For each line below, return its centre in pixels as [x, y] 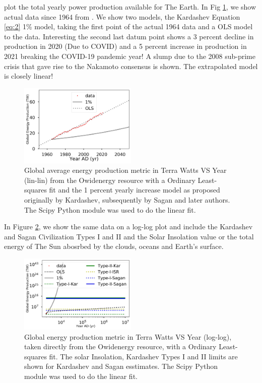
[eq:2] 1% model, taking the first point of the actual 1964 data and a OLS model [128, 26]
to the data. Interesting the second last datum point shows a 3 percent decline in [129, 36]
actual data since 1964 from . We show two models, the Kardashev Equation [122, 16]
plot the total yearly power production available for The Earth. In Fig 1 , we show [130, 7]
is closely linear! [29, 76]
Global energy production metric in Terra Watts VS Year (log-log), [128, 336]
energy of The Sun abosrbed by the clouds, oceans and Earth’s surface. [114, 246]
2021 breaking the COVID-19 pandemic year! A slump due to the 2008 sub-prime [130, 56]
